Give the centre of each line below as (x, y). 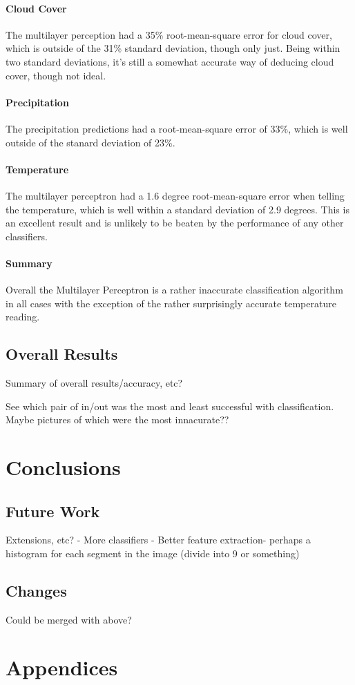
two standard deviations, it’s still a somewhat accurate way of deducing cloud (170, 61)
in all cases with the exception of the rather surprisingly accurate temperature (171, 303)
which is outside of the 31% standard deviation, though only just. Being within (173, 48)
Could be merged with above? (69, 619)
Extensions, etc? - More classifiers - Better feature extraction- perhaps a (158, 540)
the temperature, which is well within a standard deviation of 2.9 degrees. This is (177, 209)
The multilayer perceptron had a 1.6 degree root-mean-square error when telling (175, 195)
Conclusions (63, 467)
